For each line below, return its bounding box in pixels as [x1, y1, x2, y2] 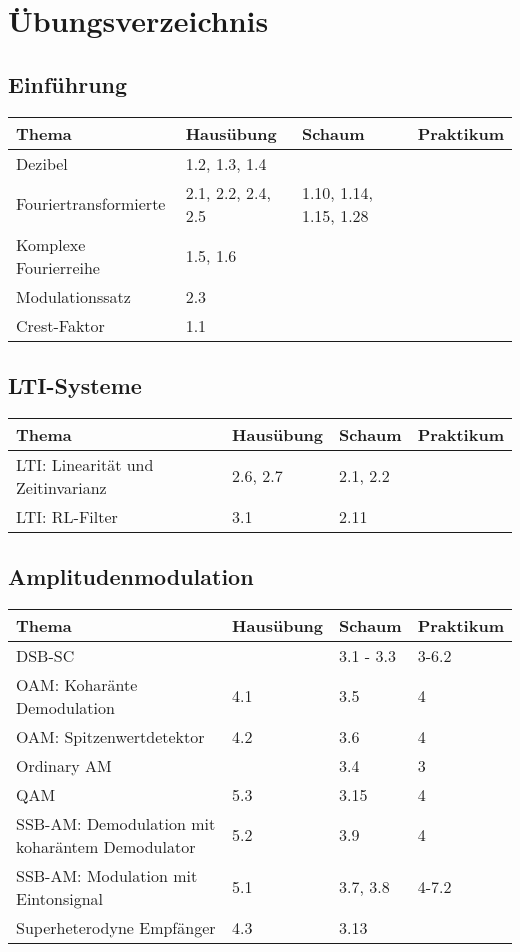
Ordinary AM [16, 753, 112, 777]
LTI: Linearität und [16, 452, 154, 476]
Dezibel [16, 151, 68, 175]
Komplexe [16, 232, 86, 256]
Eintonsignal [16, 886, 104, 910]
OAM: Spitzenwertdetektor [16, 724, 205, 748]
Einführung [8, 68, 128, 99]
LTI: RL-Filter [16, 504, 118, 528]
